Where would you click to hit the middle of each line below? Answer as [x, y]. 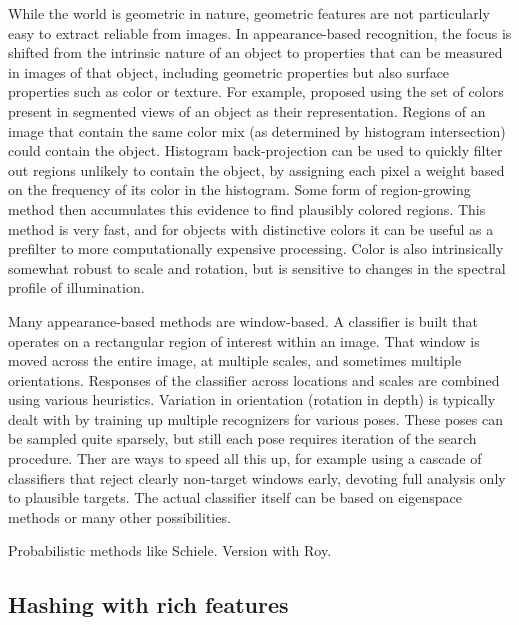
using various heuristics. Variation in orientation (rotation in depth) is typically [252, 399]
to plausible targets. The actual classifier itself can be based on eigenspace [235, 497]
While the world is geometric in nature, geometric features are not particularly [249, 13]
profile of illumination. [76, 287]
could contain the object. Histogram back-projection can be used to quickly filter [255, 150]
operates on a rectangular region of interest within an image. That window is [244, 340]
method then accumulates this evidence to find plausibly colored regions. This [247, 208]
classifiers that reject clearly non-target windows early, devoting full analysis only [257, 477]
